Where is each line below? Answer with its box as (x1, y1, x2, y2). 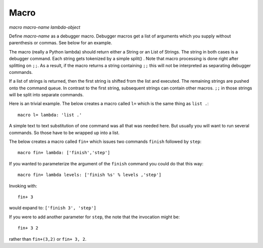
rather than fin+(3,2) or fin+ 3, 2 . (9, 236, 87, 242)
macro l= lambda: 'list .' (18, 112, 82, 118)
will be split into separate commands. (9, 92, 84, 98)
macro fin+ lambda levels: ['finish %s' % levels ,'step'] (18, 172, 162, 177)
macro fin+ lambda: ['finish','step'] (18, 150, 111, 156)
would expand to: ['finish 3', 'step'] (9, 205, 97, 211)
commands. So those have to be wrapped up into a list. (9, 129, 120, 136)
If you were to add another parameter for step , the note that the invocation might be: (9, 214, 180, 220)
